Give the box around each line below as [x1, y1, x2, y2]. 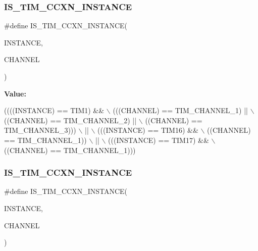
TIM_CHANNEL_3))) [4, 125, 76, 135]
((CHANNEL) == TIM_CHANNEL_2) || [4, 115, 137, 125]
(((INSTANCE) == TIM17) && [108, 134, 209, 145]
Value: [4, 88, 26, 98]
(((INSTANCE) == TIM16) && [97, 125, 198, 135]
